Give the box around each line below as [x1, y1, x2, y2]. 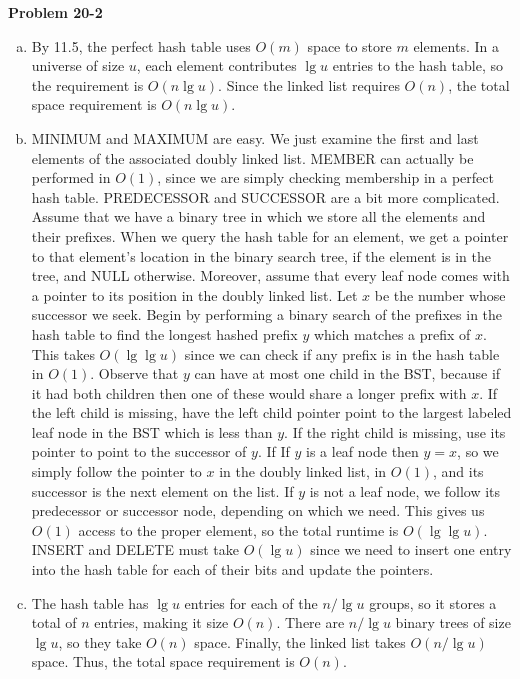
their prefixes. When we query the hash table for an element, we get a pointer [31, 225, 509, 246]
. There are [276, 612, 345, 633]
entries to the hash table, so [332, 55, 503, 76]
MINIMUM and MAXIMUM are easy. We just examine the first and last [31, 127, 479, 148]
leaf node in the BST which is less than [31, 421, 273, 442]
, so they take [58, 631, 142, 652]
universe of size [31, 55, 125, 76]
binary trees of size [395, 612, 511, 633]
